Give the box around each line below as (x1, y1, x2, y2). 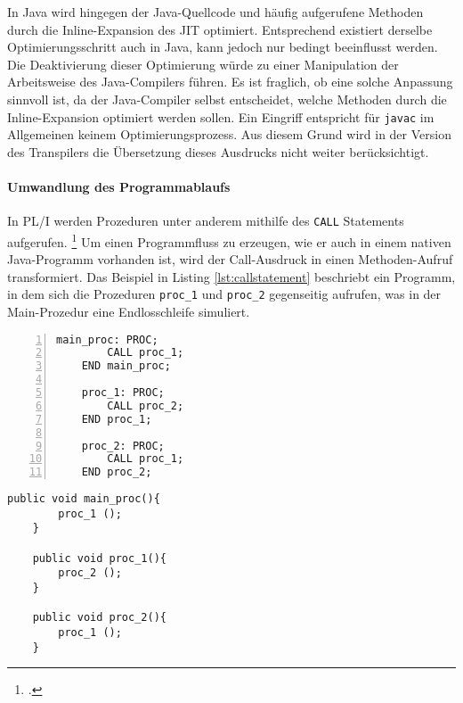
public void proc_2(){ (32, 611, 167, 624)
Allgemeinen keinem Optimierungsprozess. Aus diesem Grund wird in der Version (7, 125, 451, 144)
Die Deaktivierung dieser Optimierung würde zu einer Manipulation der (7, 54, 399, 73)
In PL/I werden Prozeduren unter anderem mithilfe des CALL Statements (7, 211, 404, 230)
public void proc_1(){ (32, 551, 167, 565)
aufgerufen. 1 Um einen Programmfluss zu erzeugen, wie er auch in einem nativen (7, 229, 451, 251)
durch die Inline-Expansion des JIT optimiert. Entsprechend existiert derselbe (7, 20, 433, 38)
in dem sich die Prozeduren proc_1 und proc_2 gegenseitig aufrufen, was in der (7, 285, 442, 303)
